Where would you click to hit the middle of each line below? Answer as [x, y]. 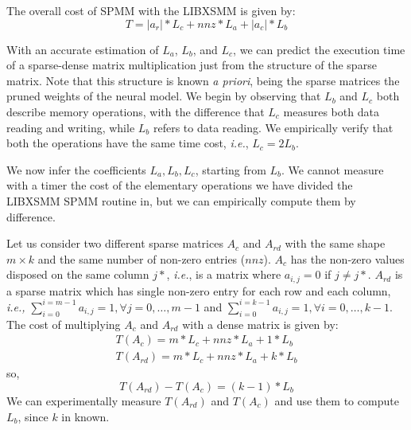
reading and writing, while [71, 127]
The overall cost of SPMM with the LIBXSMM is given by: [151, 10]
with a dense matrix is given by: [260, 324]
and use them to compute [337, 400]
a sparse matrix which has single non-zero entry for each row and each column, [199, 290]
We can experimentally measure [84, 400]
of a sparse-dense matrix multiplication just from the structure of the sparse [192, 65]
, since [33, 416]
